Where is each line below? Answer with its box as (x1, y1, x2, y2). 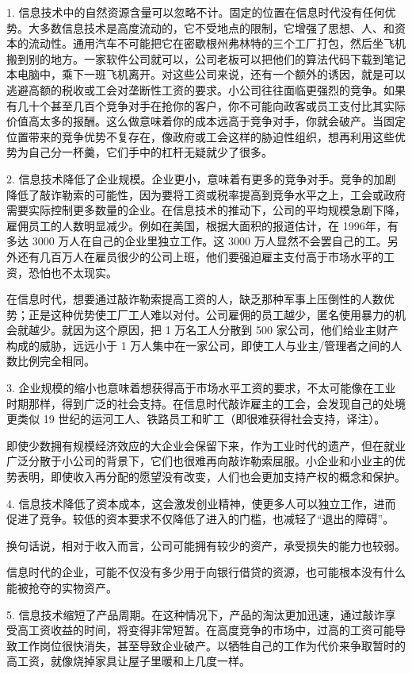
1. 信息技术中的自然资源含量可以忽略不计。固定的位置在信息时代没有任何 (6, 4, 385, 20)
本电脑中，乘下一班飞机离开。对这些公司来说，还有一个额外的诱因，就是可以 (6, 66, 406, 83)
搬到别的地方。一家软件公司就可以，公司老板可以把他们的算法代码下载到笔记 (6, 50, 406, 67)
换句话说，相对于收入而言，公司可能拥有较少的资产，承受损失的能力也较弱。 (6, 537, 406, 553)
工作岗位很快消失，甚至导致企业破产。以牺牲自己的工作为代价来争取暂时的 (17, 637, 406, 653)
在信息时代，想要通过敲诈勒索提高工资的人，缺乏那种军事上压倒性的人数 (6, 291, 383, 307)
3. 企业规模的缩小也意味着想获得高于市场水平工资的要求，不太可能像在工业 (6, 379, 396, 396)
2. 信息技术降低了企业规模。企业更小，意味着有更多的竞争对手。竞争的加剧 (6, 170, 396, 187)
